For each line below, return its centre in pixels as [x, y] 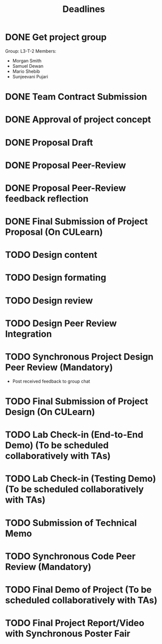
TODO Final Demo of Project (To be [79, 589]
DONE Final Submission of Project [77, 222]
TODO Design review [49, 301]
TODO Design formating [56, 278]
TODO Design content [51, 255]
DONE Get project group [56, 37]
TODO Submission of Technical [71, 523]
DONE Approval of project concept [78, 119]
